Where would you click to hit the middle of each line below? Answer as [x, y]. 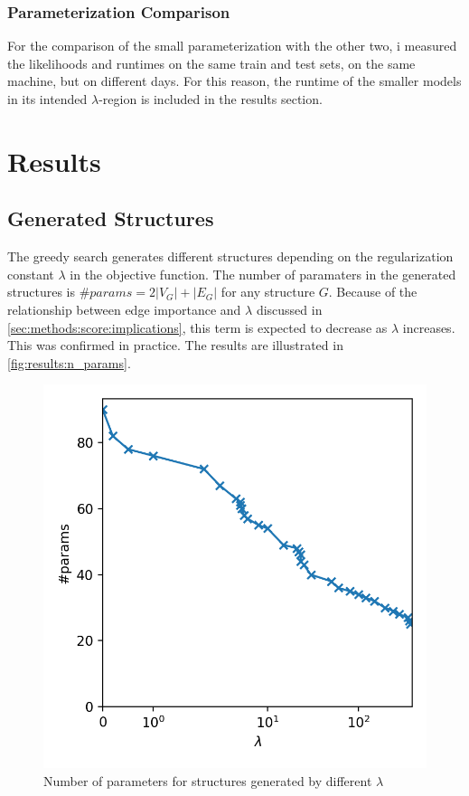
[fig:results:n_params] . [69, 362]
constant [31, 274]
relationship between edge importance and [124, 309]
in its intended [47, 99]
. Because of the [373, 292]
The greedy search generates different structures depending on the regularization [230, 256]
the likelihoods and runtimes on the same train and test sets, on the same [211, 63]
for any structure [268, 292]
